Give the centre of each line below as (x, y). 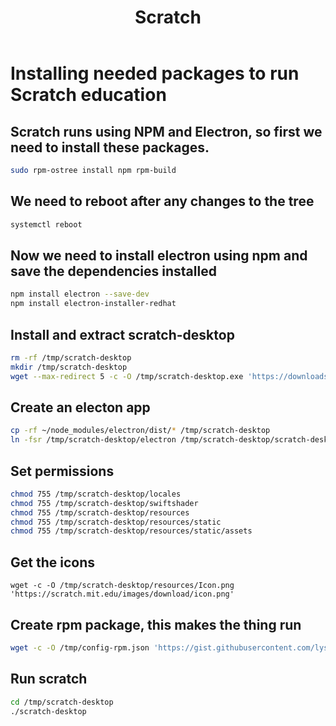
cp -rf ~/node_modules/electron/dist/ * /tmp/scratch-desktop (140, 431)
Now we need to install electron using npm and (159, 255)
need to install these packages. (110, 147)
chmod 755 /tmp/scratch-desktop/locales (96, 494)
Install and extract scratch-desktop (122, 334)
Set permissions (62, 471)
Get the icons (52, 562)
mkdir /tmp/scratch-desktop (69, 367)
